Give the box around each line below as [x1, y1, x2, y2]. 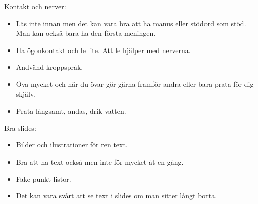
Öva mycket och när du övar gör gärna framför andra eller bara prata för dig [16, 78, 254, 89]
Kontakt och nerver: [4, 1, 66, 11]
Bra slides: [4, 122, 36, 133]
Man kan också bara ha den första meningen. [16, 28, 156, 38]
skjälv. [16, 88, 36, 99]
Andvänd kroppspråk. [16, 62, 83, 72]
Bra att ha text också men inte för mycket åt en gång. [16, 156, 184, 167]
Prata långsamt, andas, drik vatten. [16, 106, 126, 116]
